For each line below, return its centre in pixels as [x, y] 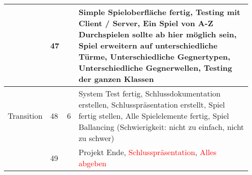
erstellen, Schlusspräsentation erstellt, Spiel [152, 104]
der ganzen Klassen [116, 79]
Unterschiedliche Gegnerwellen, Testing [156, 68]
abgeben [93, 163]
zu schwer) [96, 138]
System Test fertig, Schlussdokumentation [150, 93]
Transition [25, 116]
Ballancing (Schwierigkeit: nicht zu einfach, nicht [161, 127]
